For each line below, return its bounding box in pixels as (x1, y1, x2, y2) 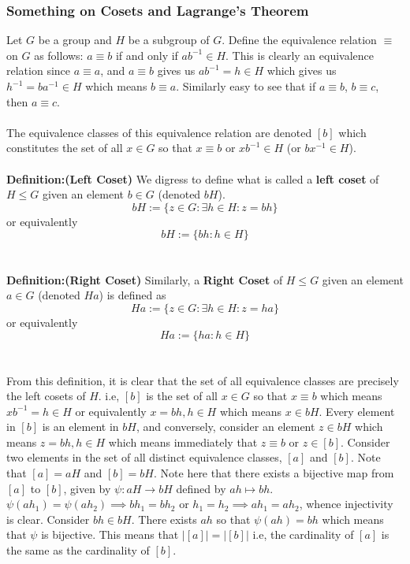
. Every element (319, 403, 395, 419)
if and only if (115, 46, 178, 63)
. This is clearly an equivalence (225, 46, 375, 63)
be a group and (38, 32, 112, 48)
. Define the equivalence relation (222, 32, 377, 48)
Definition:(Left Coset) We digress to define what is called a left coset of (6, 170, 379, 187)
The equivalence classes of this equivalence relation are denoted (6, 124, 312, 140)
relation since (6, 62, 71, 79)
